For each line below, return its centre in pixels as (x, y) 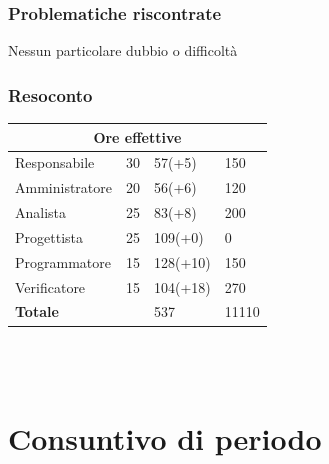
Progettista (49, 236)
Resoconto (50, 94)
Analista (41, 212)
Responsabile (55, 162)
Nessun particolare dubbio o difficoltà (123, 50)
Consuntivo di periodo (165, 437)
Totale (37, 311)
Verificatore (50, 286)
